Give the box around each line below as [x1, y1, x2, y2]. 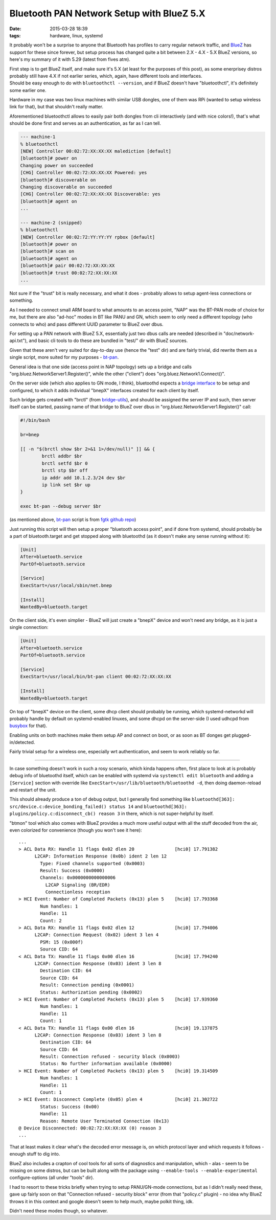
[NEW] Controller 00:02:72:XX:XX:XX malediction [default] [20, 148, 171, 154]
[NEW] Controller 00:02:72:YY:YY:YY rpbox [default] [20, 234, 155, 240]
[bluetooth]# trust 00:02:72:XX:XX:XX [20, 270, 118, 276]
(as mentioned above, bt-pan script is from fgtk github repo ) [9, 516, 136, 523]
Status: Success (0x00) [40, 1103, 100, 1110]
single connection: [9, 624, 49, 630]
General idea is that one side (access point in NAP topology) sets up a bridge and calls [9, 364, 192, 370]
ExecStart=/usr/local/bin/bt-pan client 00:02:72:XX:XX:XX [20, 674, 171, 680]
